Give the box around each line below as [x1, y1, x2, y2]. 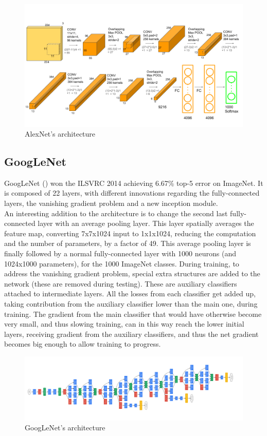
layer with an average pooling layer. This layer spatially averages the [38, 218, 254, 229]
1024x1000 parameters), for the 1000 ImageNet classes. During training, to [4, 258, 239, 269]
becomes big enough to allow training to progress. [4, 338, 161, 349]
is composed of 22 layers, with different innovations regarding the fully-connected [4, 187, 260, 198]
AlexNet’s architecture [25, 128, 96, 139]
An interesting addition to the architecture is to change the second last [4, 207, 228, 218]
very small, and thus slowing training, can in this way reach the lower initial [4, 318, 244, 329]
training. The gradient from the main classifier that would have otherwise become [4, 308, 262, 319]
